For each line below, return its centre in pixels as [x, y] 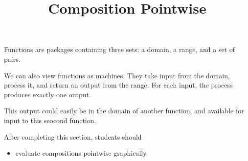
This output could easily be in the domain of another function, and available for [124, 111]
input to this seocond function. [50, 120]
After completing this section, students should [73, 136]
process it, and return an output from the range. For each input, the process [118, 85]
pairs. [12, 59]
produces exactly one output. [47, 94]
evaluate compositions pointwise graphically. [82, 153]
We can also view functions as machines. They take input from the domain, [117, 75]
